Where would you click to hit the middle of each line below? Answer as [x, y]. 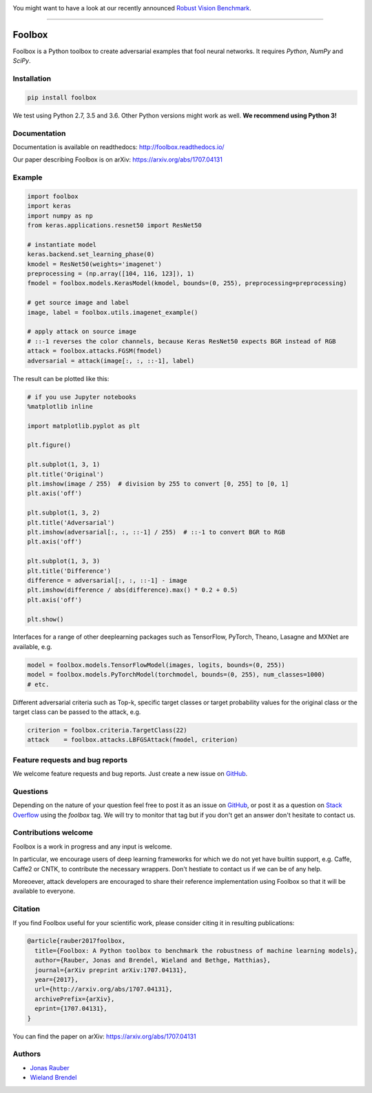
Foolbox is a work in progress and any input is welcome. [92, 847]
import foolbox [53, 196]
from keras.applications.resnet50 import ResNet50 [115, 225]
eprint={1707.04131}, [71, 1009]
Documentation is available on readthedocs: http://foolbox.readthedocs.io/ [118, 147]
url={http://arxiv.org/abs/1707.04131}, [104, 989]
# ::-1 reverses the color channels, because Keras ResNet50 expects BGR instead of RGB [182, 341]
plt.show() [45, 619]
